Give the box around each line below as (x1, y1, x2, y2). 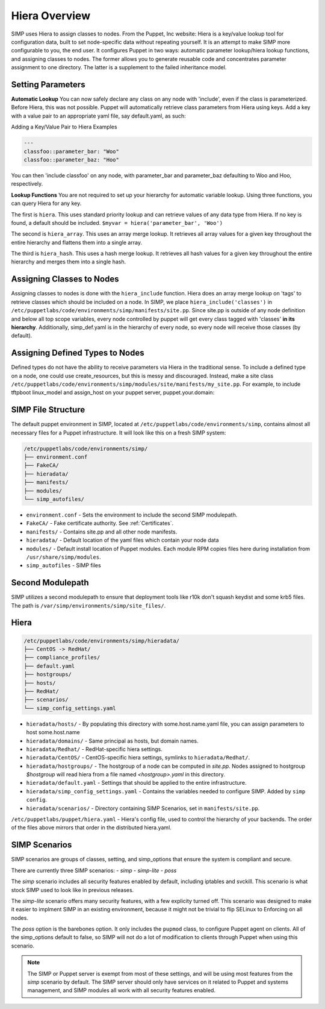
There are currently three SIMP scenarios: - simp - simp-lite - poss (11, 867, 177, 874)
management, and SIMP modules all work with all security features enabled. (27, 987, 216, 994)
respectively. (11, 180, 43, 187)
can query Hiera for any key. (11, 200, 82, 207)
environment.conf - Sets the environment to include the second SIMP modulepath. (26, 511, 238, 518)
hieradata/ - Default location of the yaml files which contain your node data (26, 536, 219, 544)
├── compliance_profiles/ (23, 654, 101, 661)
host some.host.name (26, 729, 81, 736)
